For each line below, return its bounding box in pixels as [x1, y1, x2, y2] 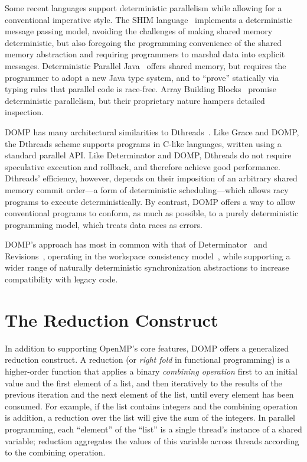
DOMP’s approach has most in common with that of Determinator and [5, 238, 267, 250]
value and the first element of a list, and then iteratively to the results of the [5, 376, 282, 389]
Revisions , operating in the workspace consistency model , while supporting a [5, 249, 290, 262]
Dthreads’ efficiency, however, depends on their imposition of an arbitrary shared [5, 172, 298, 184]
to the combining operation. [5, 446, 106, 458]
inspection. [5, 106, 44, 118]
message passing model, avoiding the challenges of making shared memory [5, 25, 273, 37]
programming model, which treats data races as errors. [5, 218, 203, 230]
